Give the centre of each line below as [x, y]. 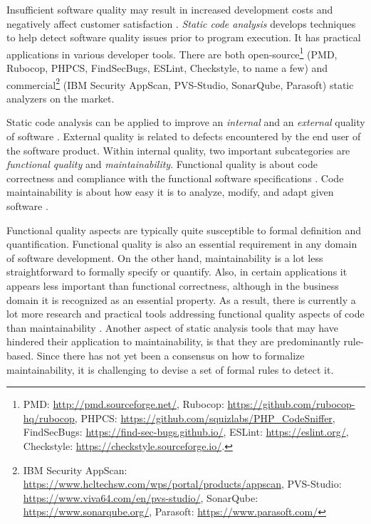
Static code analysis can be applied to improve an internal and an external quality [186, 122]
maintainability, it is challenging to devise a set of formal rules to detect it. [170, 369]
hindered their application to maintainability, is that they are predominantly [173, 341]
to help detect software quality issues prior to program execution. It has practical [184, 37]
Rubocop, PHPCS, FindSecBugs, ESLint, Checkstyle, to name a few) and [167, 68]
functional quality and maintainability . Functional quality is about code [162, 164]
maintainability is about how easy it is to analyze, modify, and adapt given [170, 192]
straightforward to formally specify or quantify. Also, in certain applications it [177, 272]
